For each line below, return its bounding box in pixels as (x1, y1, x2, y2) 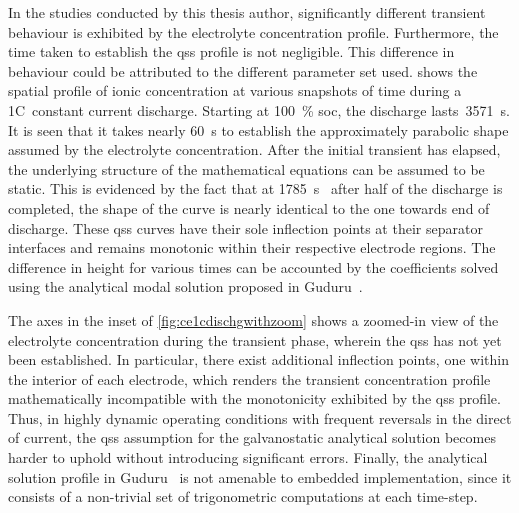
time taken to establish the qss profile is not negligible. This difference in (8, 41, 455, 62)
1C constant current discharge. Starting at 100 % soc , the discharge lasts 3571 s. (8, 99, 510, 120)
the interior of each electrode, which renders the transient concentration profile (8, 368, 491, 389)
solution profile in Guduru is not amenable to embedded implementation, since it (8, 466, 512, 487)
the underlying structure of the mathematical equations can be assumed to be (8, 158, 485, 179)
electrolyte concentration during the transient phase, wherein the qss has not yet (8, 329, 502, 350)
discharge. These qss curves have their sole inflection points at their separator (8, 217, 483, 238)
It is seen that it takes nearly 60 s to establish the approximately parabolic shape (8, 119, 509, 140)
